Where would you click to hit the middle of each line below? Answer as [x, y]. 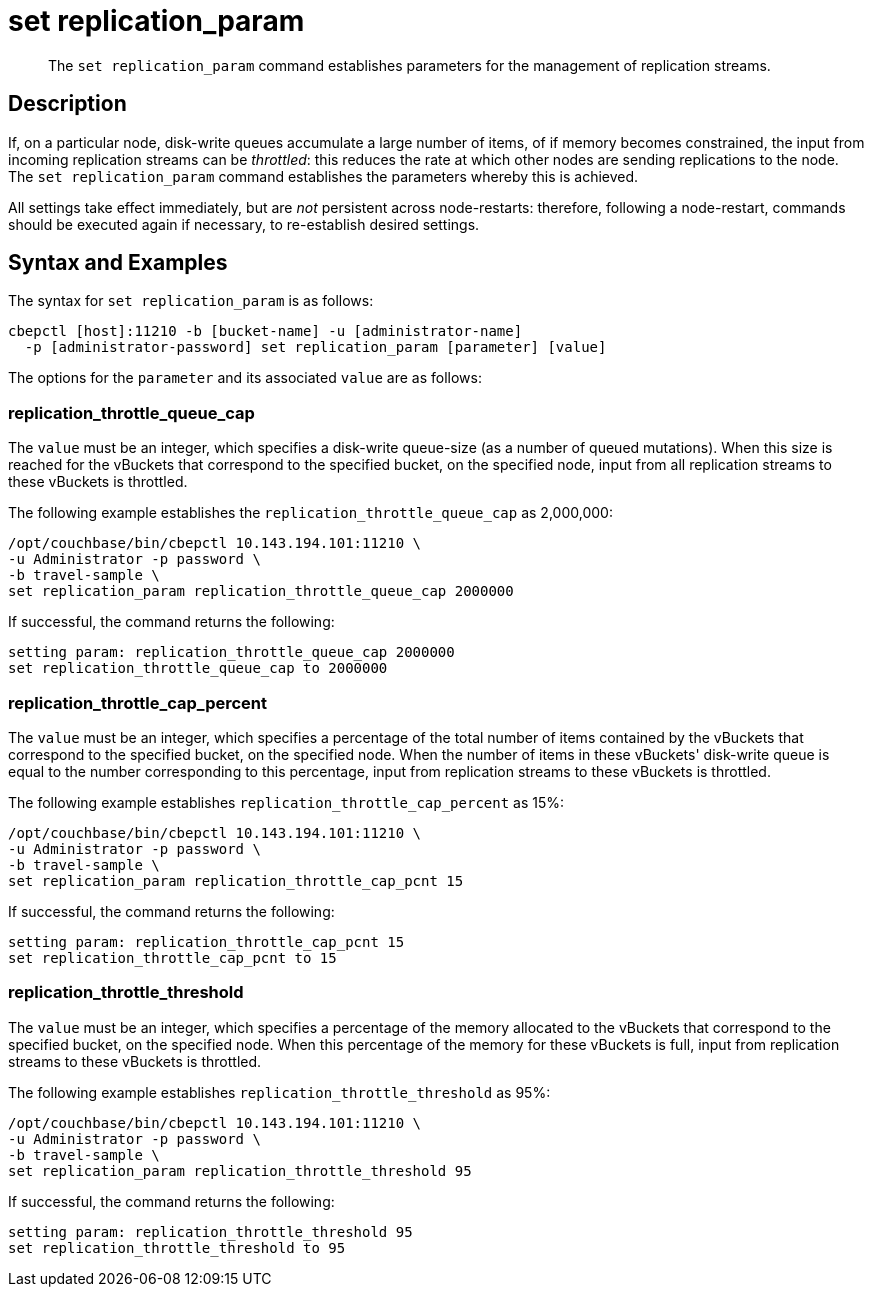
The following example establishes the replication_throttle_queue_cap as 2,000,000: [310, 513]
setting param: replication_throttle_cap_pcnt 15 [206, 941]
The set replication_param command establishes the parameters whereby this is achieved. [323, 176]
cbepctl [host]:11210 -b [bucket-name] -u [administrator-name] [265, 331]
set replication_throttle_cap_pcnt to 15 [172, 957]
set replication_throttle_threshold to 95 [177, 1247]
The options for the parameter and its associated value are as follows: [245, 378]
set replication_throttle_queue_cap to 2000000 [198, 668]
